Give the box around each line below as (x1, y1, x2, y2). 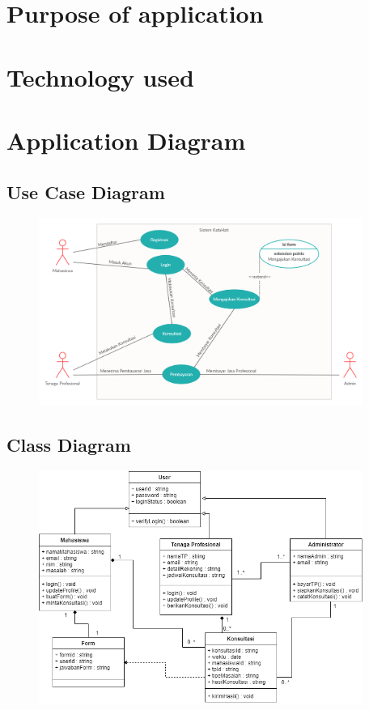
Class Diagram (6, 432, 131, 457)
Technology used (6, 60, 194, 93)
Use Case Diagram (6, 179, 165, 204)
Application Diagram (6, 123, 246, 156)
